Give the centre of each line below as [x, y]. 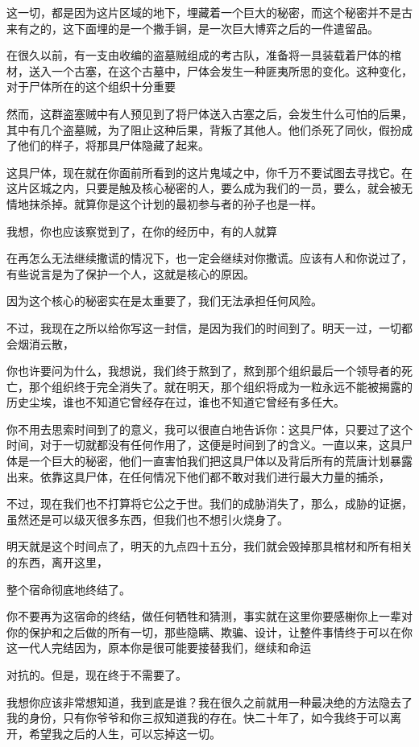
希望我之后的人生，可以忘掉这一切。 [124, 733]
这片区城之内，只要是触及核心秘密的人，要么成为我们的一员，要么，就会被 [204, 188]
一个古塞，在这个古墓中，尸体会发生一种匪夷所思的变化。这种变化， [232, 70]
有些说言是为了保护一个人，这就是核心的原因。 [131, 273]
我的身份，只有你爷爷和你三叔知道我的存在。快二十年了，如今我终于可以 [198, 718]
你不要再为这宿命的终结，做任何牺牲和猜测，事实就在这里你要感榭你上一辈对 [209, 616]
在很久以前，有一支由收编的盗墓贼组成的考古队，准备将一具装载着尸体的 [198, 55]
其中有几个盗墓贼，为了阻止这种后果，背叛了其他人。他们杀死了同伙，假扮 [204, 129]
